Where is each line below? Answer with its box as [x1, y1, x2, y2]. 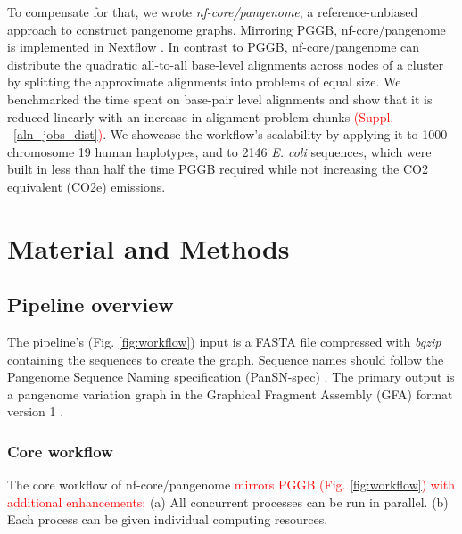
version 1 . [7, 402, 64, 421]
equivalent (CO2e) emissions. [7, 177, 166, 195]
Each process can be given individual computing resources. [7, 510, 328, 529]
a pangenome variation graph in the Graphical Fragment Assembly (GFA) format [7, 384, 453, 403]
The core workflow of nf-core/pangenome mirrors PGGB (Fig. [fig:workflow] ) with [7, 475, 456, 494]
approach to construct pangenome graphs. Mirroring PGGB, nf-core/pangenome [7, 20, 446, 38]
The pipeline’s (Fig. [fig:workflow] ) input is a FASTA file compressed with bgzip [7, 333, 441, 351]
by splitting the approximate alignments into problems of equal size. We [7, 72, 401, 91]
